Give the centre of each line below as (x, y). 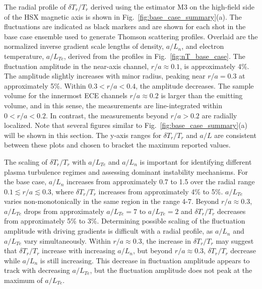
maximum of (23, 280)
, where (62, 191)
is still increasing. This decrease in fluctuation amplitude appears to (145, 260)
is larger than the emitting (202, 95)
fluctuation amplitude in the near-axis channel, (77, 66)
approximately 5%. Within (45, 85)
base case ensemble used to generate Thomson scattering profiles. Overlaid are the (131, 36)
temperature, (24, 56)
